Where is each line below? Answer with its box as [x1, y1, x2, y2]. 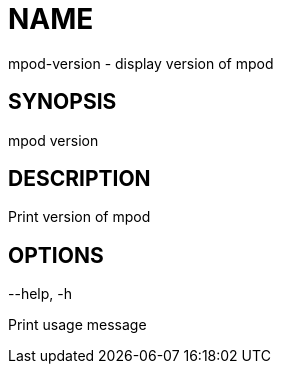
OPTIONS [8, 242, 104, 268]
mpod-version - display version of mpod [8, 54, 274, 72]
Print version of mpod [8, 208, 151, 226]
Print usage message [8, 316, 147, 334]
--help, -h [8, 285, 72, 303]
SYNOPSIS [8, 89, 117, 115]
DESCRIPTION [8, 166, 151, 192]
